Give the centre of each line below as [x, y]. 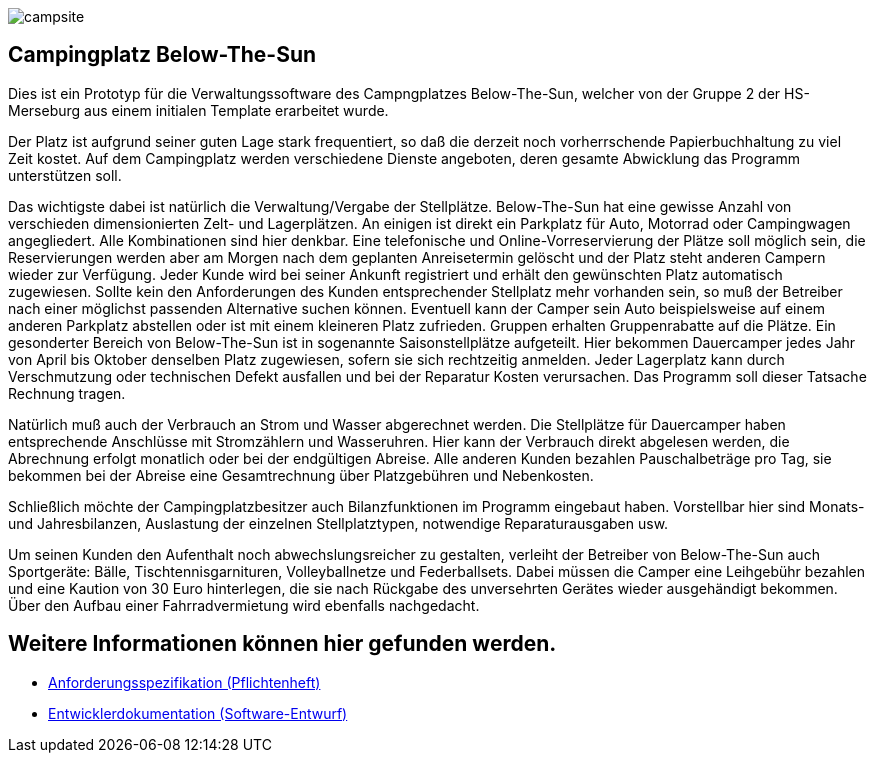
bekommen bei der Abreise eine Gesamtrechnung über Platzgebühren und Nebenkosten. [301, 475]
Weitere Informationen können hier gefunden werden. [282, 644]
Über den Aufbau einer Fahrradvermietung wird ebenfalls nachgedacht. [244, 605]
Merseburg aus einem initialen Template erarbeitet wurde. [198, 110]
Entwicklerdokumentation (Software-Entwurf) [198, 713]
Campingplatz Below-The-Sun [162, 55]
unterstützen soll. [65, 175]
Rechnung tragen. [67, 393]
